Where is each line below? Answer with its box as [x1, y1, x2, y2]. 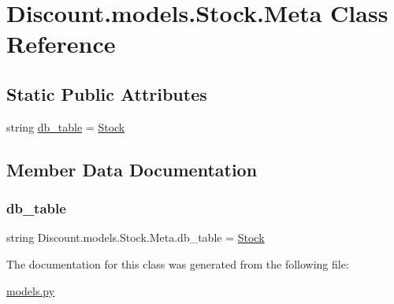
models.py [6, 282, 55, 298]
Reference [6, 28, 116, 60]
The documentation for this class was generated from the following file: [6, 255, 349, 272]
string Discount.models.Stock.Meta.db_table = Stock [6, 229, 265, 246]
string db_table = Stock [6, 118, 125, 135]
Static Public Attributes [6, 81, 207, 106]
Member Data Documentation [6, 157, 258, 181]
